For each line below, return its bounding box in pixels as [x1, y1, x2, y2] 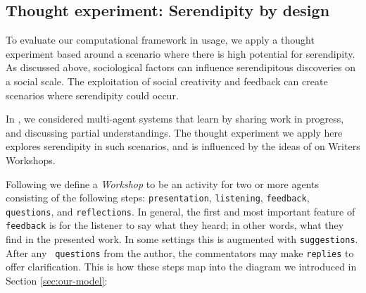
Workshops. [6, 152, 56, 167]
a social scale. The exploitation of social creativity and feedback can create [6, 73, 328, 88]
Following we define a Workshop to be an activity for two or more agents [6, 176, 319, 191]
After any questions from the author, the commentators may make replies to [6, 245, 354, 260]
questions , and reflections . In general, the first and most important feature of [6, 204, 355, 218]
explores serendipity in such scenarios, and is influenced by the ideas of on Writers [6, 139, 360, 154]
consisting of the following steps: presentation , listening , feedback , [6, 190, 310, 205]
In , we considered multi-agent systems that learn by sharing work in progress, [6, 111, 344, 126]
